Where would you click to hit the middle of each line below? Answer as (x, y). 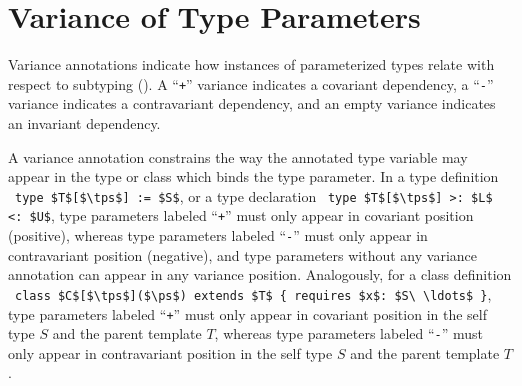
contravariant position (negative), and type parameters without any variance (242, 254)
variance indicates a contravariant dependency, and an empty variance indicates (252, 103)
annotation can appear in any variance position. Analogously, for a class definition (260, 274)
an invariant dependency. (84, 122)
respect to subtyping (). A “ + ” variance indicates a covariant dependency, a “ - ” (251, 83)
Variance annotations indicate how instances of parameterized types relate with (251, 64)
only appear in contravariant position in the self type (170, 352)
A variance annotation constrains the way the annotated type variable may (238, 156)
